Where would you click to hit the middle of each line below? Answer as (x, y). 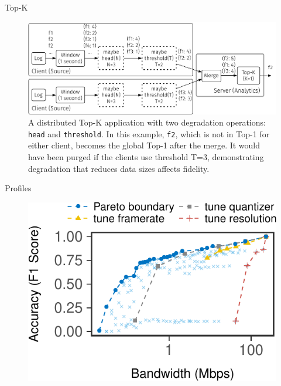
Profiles (18, 188)
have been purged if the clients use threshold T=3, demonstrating (146, 156)
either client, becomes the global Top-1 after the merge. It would (144, 145)
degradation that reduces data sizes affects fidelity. (119, 168)
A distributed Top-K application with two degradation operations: (147, 122)
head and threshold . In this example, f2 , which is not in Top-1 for (149, 133)
